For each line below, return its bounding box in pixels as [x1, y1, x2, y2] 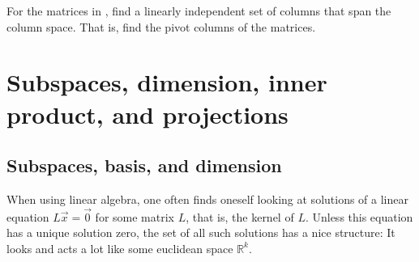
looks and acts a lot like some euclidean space [6, 239, 233, 256]
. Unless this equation [305, 208, 413, 225]
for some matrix [95, 208, 174, 225]
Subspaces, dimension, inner [6, 65, 327, 99]
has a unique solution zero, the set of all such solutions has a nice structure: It [6, 224, 395, 241]
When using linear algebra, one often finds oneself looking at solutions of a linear [6, 190, 408, 207]
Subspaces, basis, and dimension [6, 153, 282, 178]
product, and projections [6, 97, 289, 130]
